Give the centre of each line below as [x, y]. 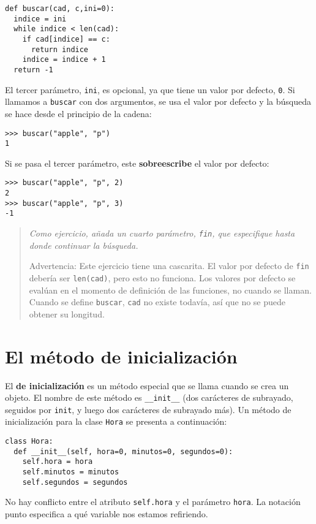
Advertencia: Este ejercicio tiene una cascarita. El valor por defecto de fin [169, 266]
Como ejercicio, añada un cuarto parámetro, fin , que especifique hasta [162, 233]
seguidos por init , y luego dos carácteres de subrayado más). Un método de [148, 409]
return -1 [33, 70]
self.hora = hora [58, 462]
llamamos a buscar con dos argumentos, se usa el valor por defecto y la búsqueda [158, 101]
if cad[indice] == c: [66, 39]
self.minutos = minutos [71, 472]
